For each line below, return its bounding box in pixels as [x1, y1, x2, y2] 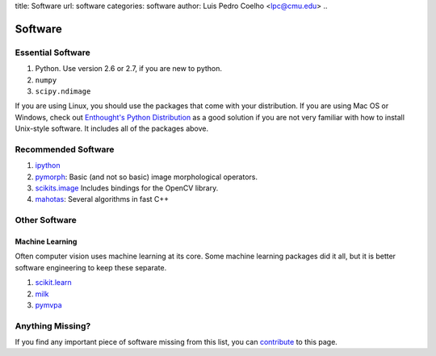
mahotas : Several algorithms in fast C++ [35, 195, 170, 204]
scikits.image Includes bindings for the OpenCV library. [35, 183, 219, 193]
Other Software [15, 215, 77, 226]
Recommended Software [15, 144, 115, 155]
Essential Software [15, 47, 90, 58]
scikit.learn [35, 278, 72, 287]
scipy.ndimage [35, 86, 91, 96]
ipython [35, 161, 61, 170]
